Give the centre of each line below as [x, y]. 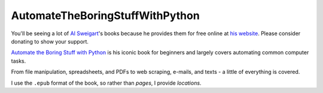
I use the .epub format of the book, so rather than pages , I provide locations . [106, 83]
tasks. [19, 61]
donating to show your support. [50, 41]
